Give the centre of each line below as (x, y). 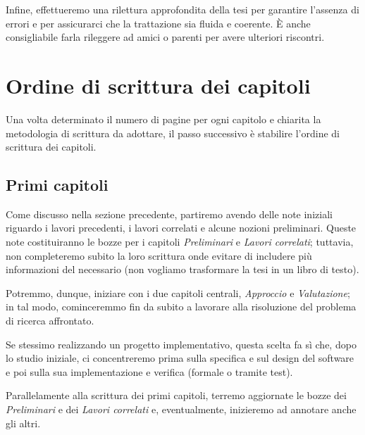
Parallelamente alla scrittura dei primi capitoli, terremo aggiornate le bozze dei (176, 395)
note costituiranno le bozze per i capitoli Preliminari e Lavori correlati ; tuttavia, (180, 242)
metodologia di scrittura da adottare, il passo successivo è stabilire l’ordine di (173, 133)
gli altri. (23, 423)
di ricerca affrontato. (50, 321)
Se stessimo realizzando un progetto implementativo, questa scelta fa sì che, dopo (181, 344)
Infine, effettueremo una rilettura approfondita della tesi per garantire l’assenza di (182, 9)
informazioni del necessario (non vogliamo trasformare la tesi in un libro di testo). (182, 269)
